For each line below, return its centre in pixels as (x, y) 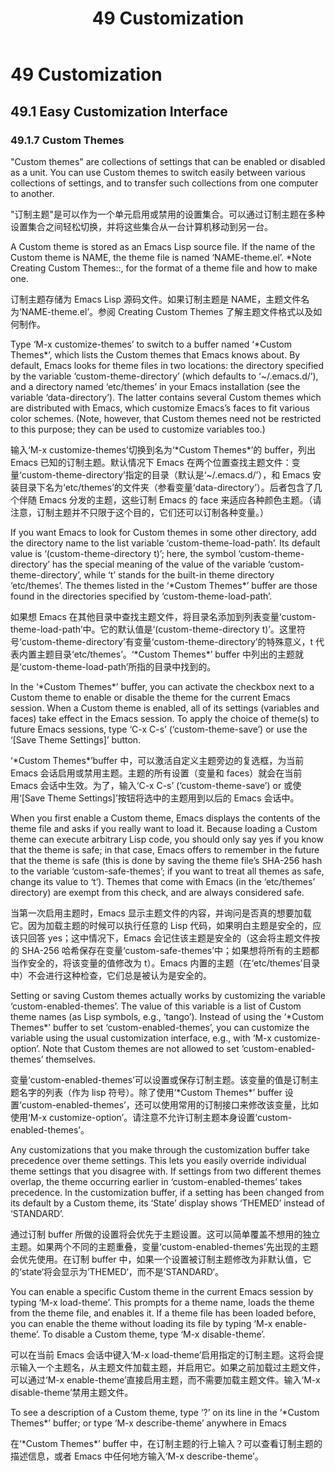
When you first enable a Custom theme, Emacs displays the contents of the (165, 818)
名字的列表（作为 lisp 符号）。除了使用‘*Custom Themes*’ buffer (150, 1092)
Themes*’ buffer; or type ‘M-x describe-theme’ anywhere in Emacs (148, 1423)
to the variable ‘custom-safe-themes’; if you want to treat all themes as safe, (167, 871)
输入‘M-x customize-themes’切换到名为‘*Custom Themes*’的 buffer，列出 (163, 449)
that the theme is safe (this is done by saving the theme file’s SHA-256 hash (166, 860)
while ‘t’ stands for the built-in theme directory (179, 574)
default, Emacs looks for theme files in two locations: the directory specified (167, 365)
